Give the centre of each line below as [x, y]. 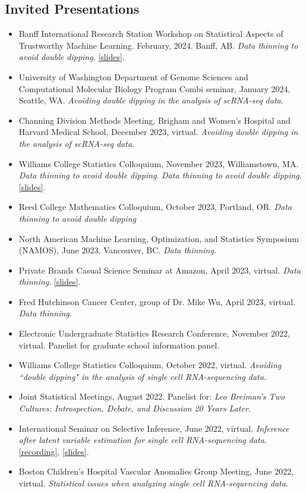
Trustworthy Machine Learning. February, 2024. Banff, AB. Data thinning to [158, 45]
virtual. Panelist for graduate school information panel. [119, 345]
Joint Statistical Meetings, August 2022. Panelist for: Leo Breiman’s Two [152, 396]
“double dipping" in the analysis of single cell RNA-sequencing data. [143, 376]
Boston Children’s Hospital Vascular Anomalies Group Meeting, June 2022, [156, 471]
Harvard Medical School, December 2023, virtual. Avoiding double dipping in [158, 132]
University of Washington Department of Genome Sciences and [133, 76]
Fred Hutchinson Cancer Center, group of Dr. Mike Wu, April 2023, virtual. [157, 301]
